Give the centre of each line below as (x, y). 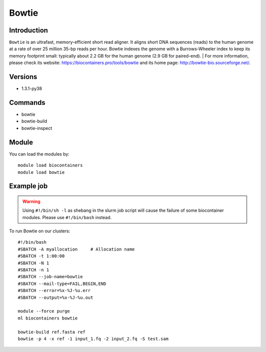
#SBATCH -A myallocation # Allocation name (76, 249)
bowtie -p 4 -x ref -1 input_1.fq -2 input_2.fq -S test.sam (93, 339)
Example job (28, 186)
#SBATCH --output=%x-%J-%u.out (56, 297)
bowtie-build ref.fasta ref (52, 332)
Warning (31, 201)
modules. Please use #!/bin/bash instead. (67, 217)
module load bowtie (41, 172)
